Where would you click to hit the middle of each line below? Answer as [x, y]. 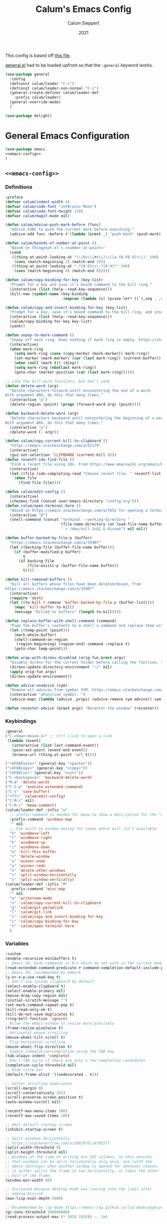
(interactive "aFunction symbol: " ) [47, 695]
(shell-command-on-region [41, 639]
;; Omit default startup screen [39, 1125]
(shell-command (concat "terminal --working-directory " [70, 520]
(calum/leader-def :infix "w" [37, 810]
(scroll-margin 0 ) [24, 1088]
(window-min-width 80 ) [29, 1180]
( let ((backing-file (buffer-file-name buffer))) [62, 547]
